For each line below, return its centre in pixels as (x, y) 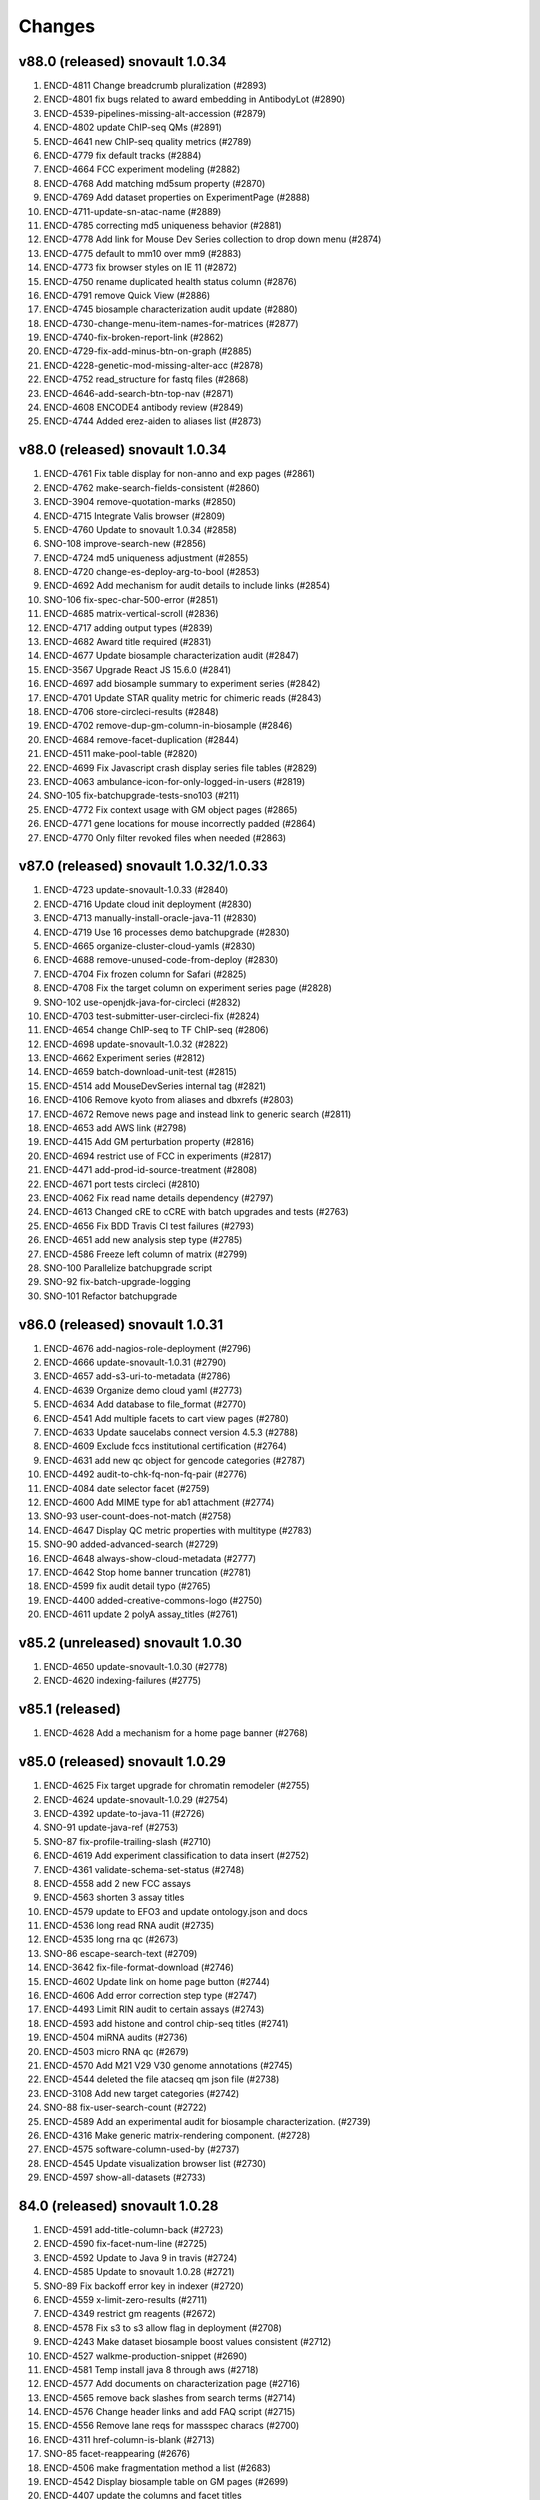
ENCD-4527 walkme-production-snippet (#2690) (145, 2356)
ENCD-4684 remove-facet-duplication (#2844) (141, 739)
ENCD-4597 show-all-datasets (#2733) (125, 2177)
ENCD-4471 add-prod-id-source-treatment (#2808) (150, 1170)
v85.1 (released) (70, 1709)
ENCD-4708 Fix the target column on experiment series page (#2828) (187, 988)
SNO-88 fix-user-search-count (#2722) (125, 2107)
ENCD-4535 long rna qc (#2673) (111, 1939)
